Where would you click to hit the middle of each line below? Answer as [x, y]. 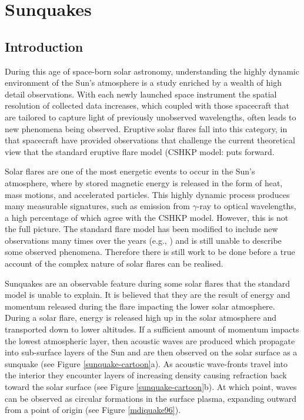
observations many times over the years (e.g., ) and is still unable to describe [143, 240]
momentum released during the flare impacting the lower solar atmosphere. [140, 306]
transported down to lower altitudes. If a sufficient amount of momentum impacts [152, 329]
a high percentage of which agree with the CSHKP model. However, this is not [147, 217]
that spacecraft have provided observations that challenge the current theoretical [150, 140]
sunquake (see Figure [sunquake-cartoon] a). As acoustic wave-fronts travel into [146, 363]
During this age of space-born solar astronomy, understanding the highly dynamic [152, 71]
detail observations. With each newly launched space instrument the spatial [141, 94]
